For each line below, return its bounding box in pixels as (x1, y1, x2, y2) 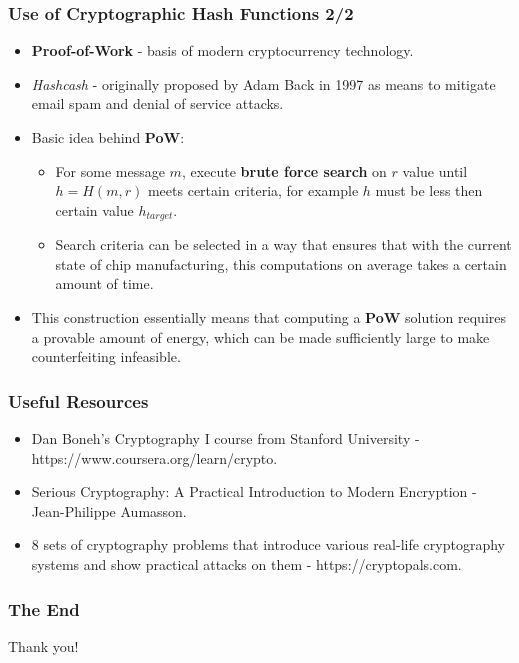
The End (8, 596, 80, 621)
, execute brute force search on (181, 160, 387, 181)
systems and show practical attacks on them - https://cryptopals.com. (31, 553, 462, 574)
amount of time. (55, 273, 154, 294)
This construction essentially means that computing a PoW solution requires (31, 307, 506, 328)
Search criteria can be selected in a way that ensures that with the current (55, 234, 512, 255)
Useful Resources (8, 388, 149, 413)
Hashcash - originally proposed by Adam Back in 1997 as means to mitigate (31, 73, 496, 94)
